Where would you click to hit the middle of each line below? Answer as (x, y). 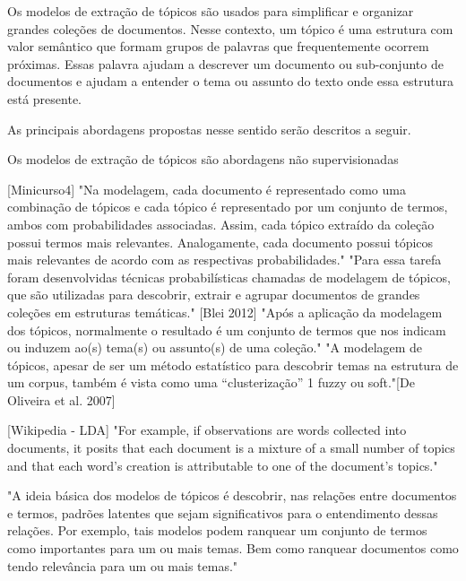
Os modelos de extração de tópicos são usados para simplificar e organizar (211, 11)
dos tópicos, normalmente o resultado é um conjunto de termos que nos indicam (227, 330)
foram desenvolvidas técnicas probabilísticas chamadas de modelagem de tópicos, (229, 277)
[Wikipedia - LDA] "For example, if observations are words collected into (207, 430)
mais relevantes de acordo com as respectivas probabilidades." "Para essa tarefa (224, 260)
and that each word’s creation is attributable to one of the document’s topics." (223, 465)
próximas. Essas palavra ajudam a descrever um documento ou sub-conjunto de (225, 63)
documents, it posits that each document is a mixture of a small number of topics (231, 448)
